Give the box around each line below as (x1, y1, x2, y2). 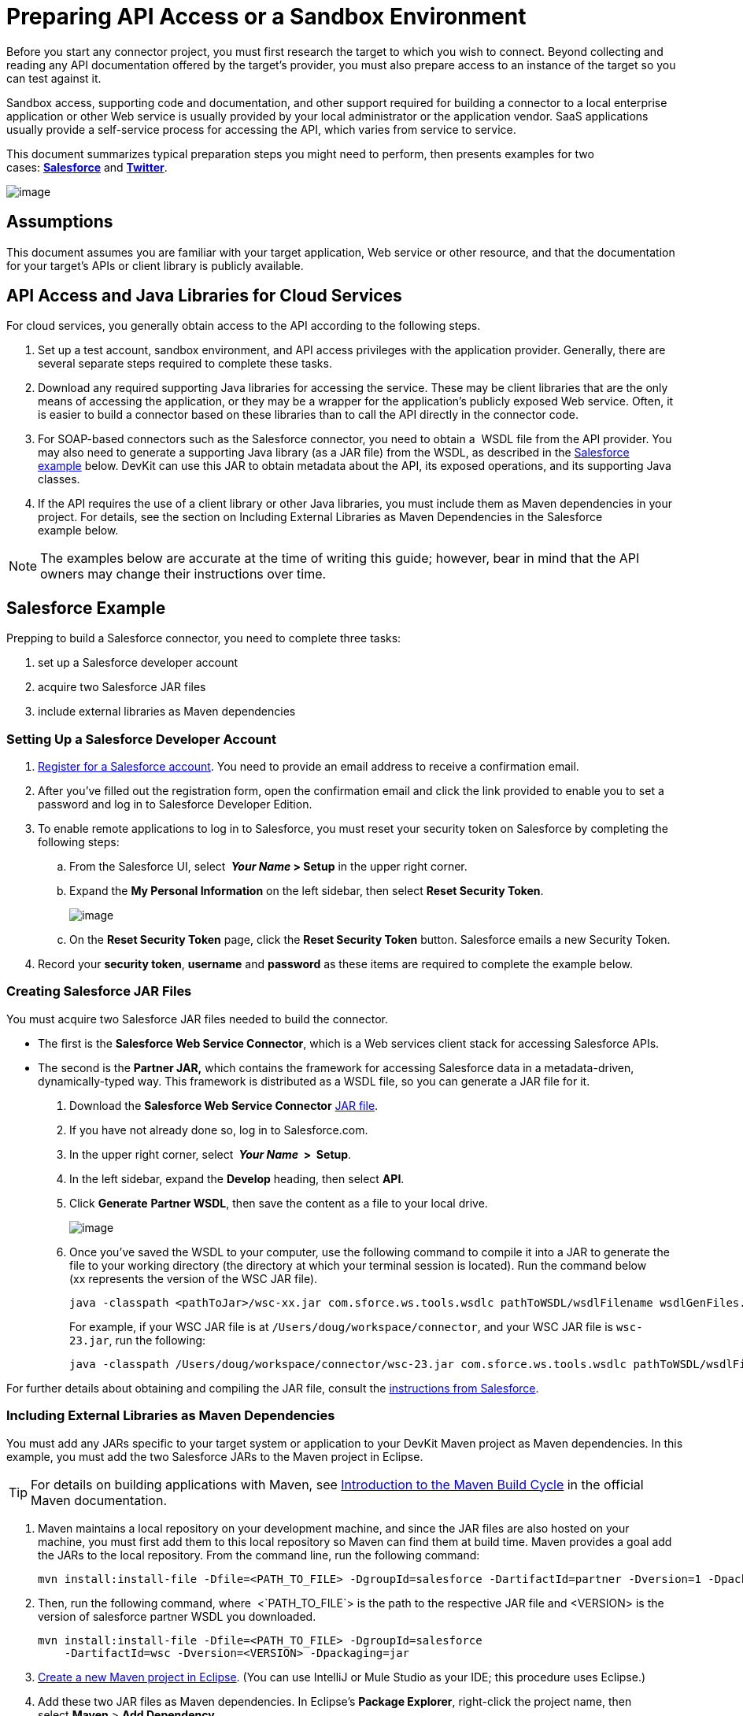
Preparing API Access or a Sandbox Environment (6, 3, 527, 30)
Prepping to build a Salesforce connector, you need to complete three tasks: (6, 631, 401, 645)
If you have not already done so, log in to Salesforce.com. (69, 1122, 368, 1137)
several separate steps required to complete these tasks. (38, 357, 332, 371)
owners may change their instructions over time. (40, 566, 327, 582)
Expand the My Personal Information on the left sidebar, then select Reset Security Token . (69, 884, 544, 898)
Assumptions (6, 212, 113, 232)
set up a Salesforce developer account (38, 656, 238, 670)
